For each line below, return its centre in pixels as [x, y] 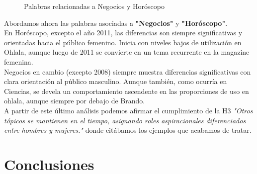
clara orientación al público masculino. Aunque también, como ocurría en [116, 81]
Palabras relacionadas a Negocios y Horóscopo [94, 6]
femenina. [19, 61]
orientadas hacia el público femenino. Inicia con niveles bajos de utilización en [123, 42]
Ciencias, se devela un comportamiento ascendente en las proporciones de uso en [127, 91]
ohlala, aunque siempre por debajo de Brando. [75, 101]
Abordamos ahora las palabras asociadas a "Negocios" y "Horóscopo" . [116, 23]
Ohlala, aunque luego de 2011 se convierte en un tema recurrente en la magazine [127, 52]
